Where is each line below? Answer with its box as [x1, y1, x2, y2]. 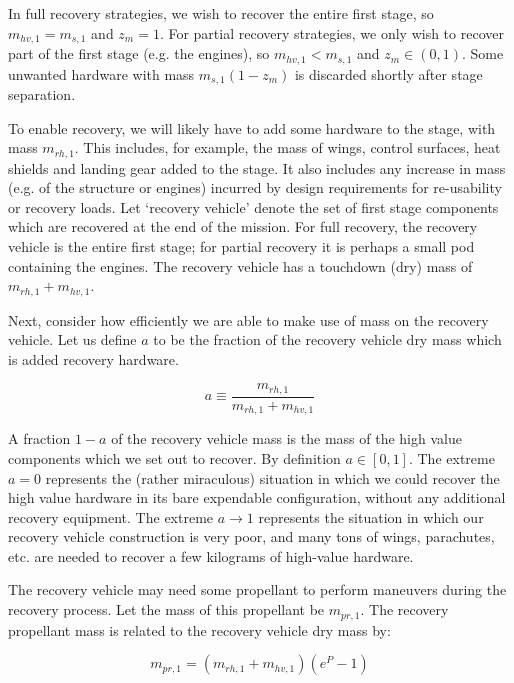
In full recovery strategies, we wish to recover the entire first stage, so [8, 3, 434, 23]
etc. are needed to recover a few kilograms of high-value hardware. [8, 545, 414, 566]
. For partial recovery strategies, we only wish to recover [159, 22, 504, 43]
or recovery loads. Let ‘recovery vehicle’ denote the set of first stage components [8, 196, 499, 217]
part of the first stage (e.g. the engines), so [8, 43, 270, 64]
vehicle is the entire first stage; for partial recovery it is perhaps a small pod [8, 235, 475, 256]
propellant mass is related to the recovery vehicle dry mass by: [8, 619, 391, 640]
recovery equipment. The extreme [8, 506, 214, 527]
